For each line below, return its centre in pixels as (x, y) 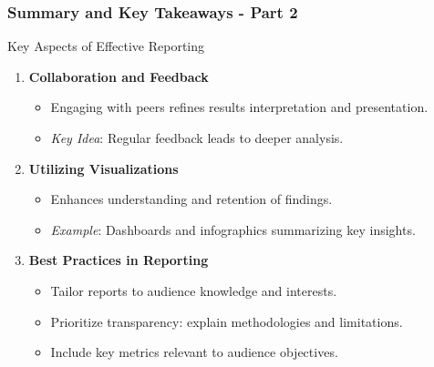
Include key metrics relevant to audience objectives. (194, 352)
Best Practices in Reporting (119, 260)
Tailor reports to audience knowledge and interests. (194, 290)
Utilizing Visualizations (103, 168)
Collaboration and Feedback (119, 76)
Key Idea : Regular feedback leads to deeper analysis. (197, 138)
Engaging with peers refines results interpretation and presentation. (239, 107)
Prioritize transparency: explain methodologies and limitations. (227, 321)
